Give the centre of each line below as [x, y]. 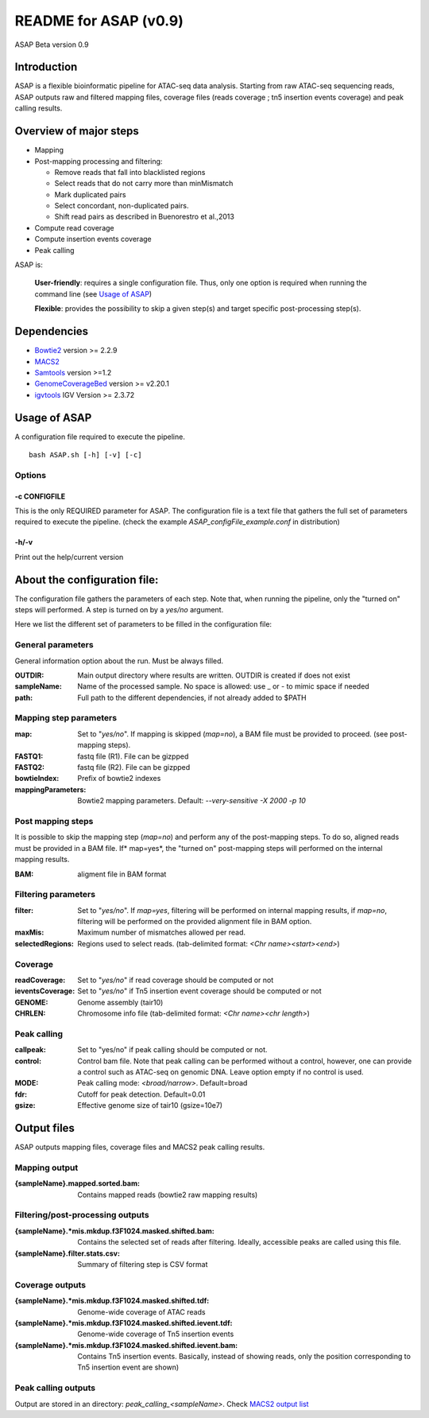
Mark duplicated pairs [90, 194]
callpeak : [31, 1050]
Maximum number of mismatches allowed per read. [162, 932]
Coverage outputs [50, 1284]
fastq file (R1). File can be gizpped [133, 756]
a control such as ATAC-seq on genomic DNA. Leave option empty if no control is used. [221, 1072]
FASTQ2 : [30, 767]
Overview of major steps [77, 131]
